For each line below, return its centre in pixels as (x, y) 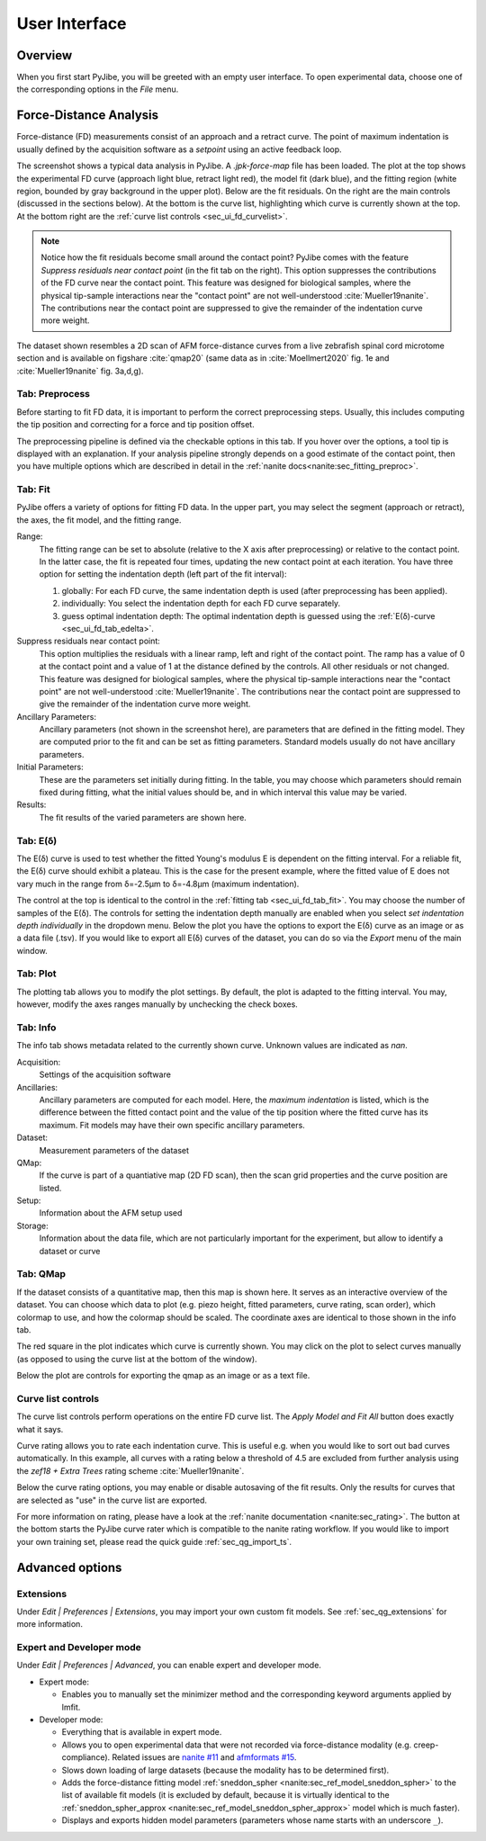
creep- (426, 1745)
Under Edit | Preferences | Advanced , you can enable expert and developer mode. (169, 1666)
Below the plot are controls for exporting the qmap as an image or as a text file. (163, 1376)
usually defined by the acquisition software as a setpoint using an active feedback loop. (179, 149)
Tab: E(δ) (37, 840)
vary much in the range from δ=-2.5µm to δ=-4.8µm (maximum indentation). (158, 884)
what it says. (40, 1429)
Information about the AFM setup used (111, 1213)
